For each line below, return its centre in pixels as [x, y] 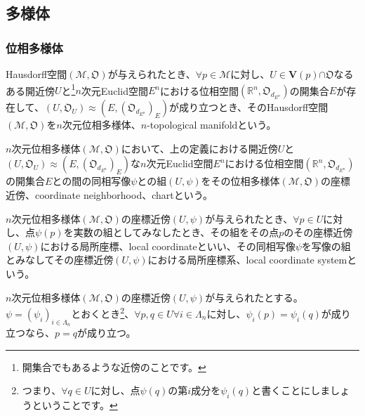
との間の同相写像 [92, 181]
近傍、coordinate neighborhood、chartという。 [109, 195]
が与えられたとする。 [254, 297]
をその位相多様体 [240, 181]
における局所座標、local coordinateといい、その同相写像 [168, 246]
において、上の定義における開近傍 [199, 148]
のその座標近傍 [318, 232]
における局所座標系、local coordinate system [247, 260]
